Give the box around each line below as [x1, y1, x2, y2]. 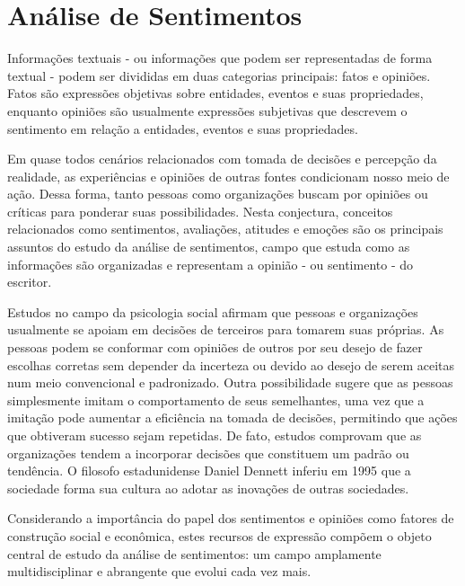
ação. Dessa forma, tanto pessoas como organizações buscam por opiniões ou [7, 184, 428, 203]
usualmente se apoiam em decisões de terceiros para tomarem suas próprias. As [7, 320, 444, 339]
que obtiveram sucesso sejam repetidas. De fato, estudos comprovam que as [7, 426, 422, 444]
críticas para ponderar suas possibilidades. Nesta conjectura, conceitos [7, 201, 393, 220]
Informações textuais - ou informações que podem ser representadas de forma [7, 49, 433, 67]
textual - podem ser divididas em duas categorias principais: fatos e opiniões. [7, 66, 431, 84]
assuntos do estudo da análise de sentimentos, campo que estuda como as [7, 237, 410, 256]
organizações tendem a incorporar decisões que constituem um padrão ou [7, 443, 409, 462]
